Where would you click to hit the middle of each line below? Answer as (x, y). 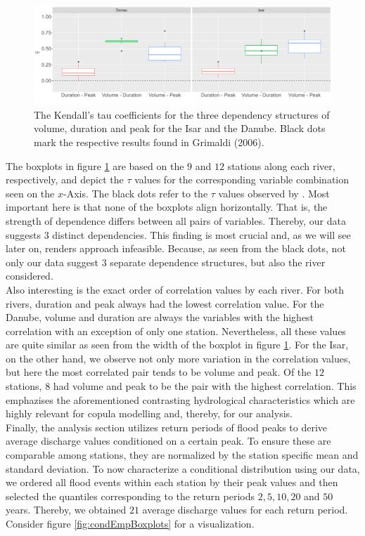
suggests (23, 234)
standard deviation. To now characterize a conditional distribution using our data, (183, 468)
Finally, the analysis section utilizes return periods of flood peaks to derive (167, 427)
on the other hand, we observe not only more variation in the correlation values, (178, 358)
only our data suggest (52, 262)
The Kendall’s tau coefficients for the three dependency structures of (182, 114)
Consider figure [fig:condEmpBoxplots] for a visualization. (130, 523)
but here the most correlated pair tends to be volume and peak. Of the (159, 372)
